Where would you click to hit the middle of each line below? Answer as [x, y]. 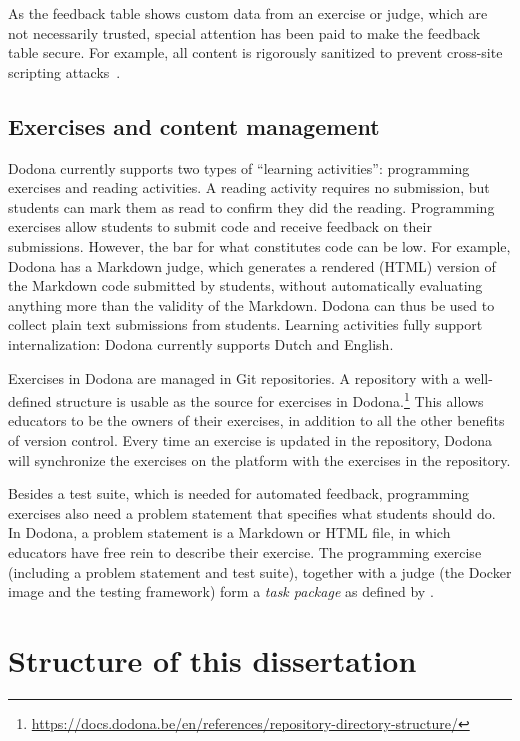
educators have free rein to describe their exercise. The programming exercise [245, 551]
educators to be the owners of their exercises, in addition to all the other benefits [256, 420]
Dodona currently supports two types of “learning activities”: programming [239, 167]
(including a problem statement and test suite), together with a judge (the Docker [260, 571]
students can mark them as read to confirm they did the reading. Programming [251, 206]
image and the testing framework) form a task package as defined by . [221, 591]
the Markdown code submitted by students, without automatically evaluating [245, 285]
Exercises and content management [194, 125]
